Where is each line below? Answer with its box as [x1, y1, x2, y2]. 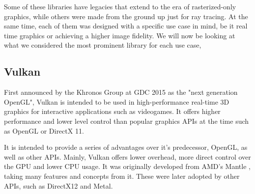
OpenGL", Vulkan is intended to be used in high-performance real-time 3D [4, 96, 229, 107]
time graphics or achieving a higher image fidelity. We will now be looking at [4, 30, 235, 40]
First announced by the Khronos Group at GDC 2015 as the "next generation [4, 87, 238, 97]
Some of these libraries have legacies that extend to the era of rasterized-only [4, 1, 236, 11]
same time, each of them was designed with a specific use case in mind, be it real [4, 21, 248, 31]
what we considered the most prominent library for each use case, [4, 40, 201, 50]
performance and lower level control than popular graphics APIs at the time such [4, 115, 249, 126]
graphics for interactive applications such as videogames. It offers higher [4, 106, 221, 116]
